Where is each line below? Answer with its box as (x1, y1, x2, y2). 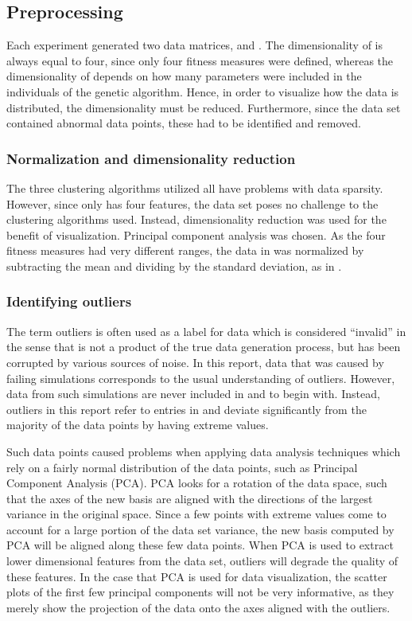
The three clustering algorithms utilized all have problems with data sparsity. (6, 179, 383, 196)
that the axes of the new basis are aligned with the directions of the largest (6, 490, 373, 506)
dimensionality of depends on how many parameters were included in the (6, 68, 362, 84)
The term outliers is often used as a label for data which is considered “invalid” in (6, 322, 406, 339)
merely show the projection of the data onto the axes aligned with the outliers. (6, 599, 391, 615)
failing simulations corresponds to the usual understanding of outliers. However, (6, 369, 395, 386)
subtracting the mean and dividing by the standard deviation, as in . (6, 257, 342, 274)
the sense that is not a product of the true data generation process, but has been (6, 338, 401, 355)
